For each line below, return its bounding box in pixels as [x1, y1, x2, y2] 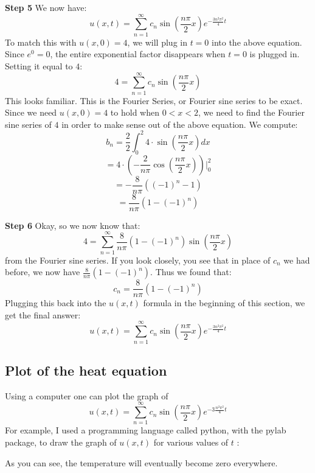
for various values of [153, 436, 229, 449]
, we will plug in [127, 35, 187, 48]
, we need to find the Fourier [198, 106, 305, 119]
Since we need [5, 106, 57, 119]
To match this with [5, 35, 77, 48]
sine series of [5, 117, 52, 130]
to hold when [110, 106, 159, 119]
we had [283, 253, 310, 266]
